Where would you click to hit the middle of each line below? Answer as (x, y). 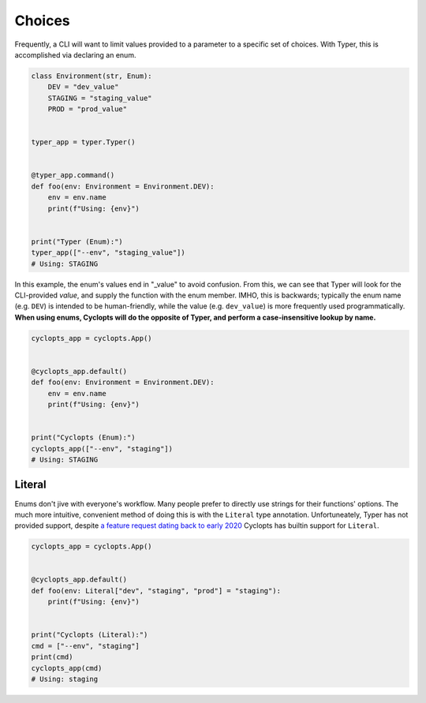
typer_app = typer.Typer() (83, 142)
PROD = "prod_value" (88, 109)
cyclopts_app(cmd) (67, 668)
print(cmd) (52, 657)
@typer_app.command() (73, 175)
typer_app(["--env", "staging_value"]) (108, 253)
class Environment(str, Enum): (92, 76)
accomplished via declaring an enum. (75, 54)
